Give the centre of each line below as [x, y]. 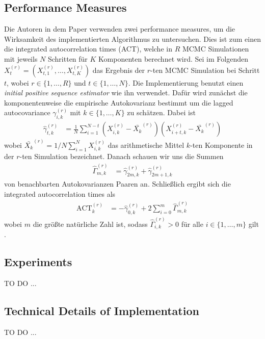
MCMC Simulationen [216, 49]
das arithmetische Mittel [146, 145]
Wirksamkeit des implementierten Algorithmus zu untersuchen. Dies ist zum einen [132, 38]
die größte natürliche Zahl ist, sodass [90, 224]
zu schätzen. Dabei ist [161, 112]
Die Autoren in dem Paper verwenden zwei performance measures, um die [120, 29]
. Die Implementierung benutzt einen [186, 82]
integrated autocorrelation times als [60, 193]
